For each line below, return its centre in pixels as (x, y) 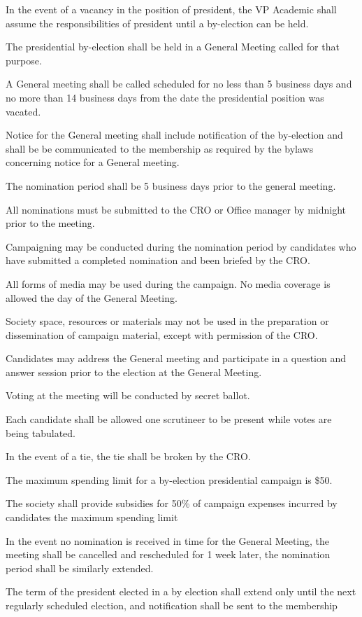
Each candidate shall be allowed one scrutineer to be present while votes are (169, 419)
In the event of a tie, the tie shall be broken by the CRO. (128, 456)
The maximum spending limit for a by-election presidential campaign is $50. (169, 479)
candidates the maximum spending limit (92, 517)
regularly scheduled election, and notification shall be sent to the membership (172, 605)
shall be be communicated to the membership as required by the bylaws (160, 148)
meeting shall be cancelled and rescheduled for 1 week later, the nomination (168, 554)
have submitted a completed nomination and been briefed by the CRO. (158, 260)
